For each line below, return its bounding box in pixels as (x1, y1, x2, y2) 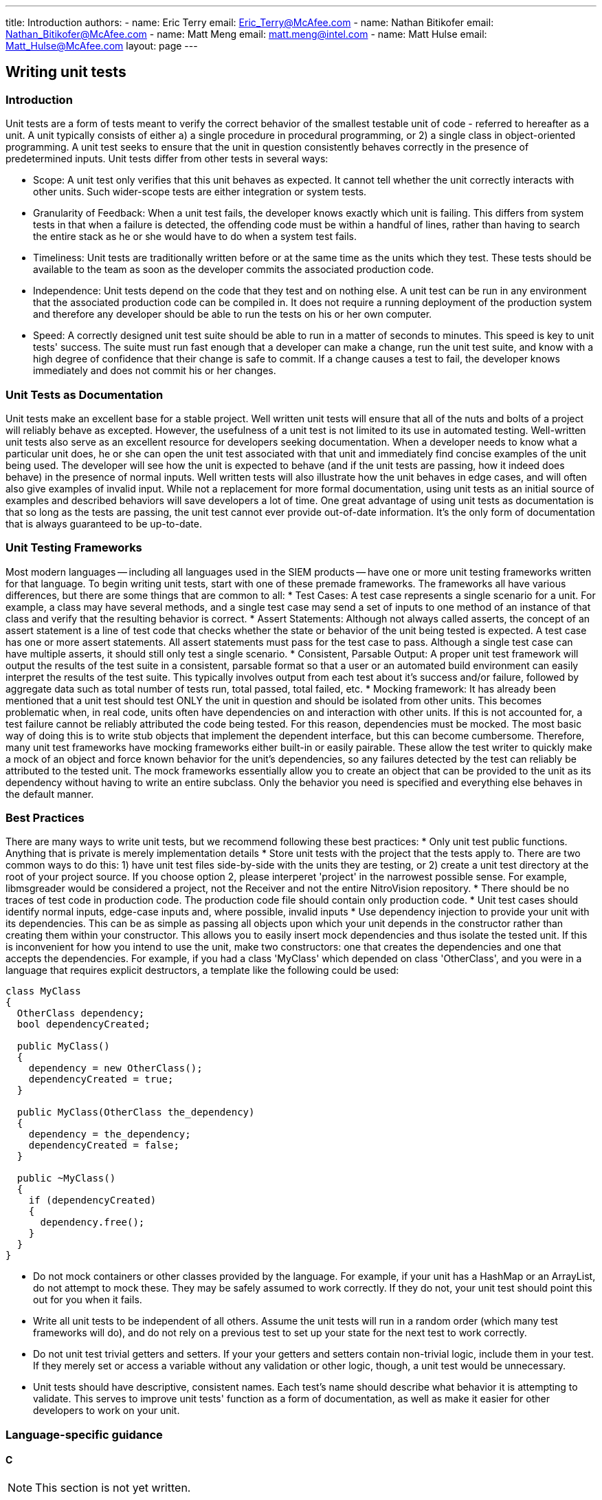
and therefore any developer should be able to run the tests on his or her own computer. (33, 308, 432, 320)
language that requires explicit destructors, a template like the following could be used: (5, 964, 399, 977)
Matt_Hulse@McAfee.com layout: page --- (5, 40, 198, 52)
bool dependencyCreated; (16, 1019, 150, 1030)
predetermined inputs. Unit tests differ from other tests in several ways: (5, 153, 328, 165)
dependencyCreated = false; (28, 1140, 179, 1151)
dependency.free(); (40, 1217, 145, 1228)
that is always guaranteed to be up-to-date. (5, 517, 203, 530)
